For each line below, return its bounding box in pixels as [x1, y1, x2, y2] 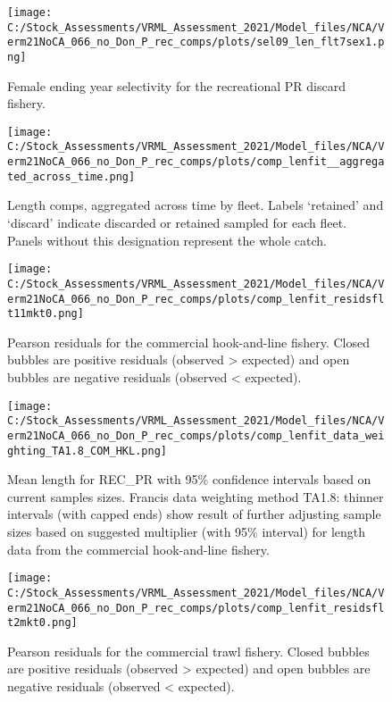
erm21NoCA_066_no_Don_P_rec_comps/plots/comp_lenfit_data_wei [7, 429, 385, 442]
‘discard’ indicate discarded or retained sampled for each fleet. [7, 213, 346, 232]
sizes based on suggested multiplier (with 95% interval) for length [7, 522, 366, 541]
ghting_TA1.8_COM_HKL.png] [7, 444, 167, 457]
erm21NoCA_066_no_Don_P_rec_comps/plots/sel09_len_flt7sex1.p [7, 36, 385, 49]
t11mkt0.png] [7, 307, 84, 321]
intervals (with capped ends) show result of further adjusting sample [7, 505, 381, 523]
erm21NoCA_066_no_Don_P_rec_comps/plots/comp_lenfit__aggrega [7, 155, 385, 169]
